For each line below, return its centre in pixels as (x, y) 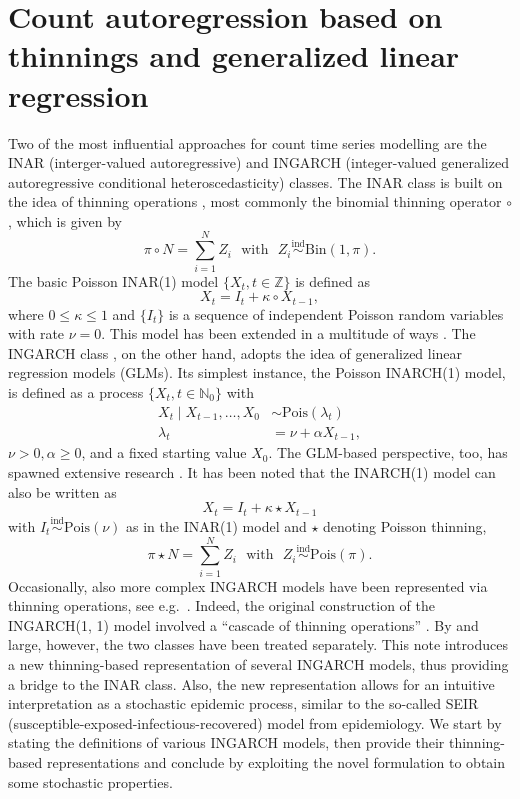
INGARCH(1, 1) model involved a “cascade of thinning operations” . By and (243, 624)
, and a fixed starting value (164, 452)
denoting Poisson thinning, (405, 525)
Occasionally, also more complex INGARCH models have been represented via (248, 585)
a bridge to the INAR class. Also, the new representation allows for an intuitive (251, 683)
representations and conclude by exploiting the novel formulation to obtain (275, 761)
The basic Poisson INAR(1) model (113, 280)
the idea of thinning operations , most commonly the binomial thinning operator (255, 201)
